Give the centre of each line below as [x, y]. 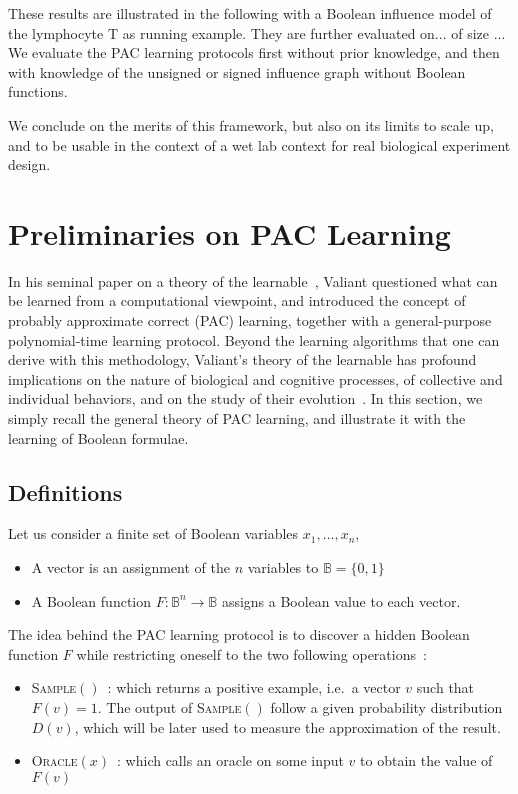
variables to [283, 567]
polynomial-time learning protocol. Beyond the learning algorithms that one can [254, 339]
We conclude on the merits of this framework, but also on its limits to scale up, [251, 124]
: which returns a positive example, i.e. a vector [254, 687]
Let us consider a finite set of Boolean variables [153, 533]
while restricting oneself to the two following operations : [251, 653]
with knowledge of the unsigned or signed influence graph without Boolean [237, 71]
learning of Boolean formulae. [98, 437]
